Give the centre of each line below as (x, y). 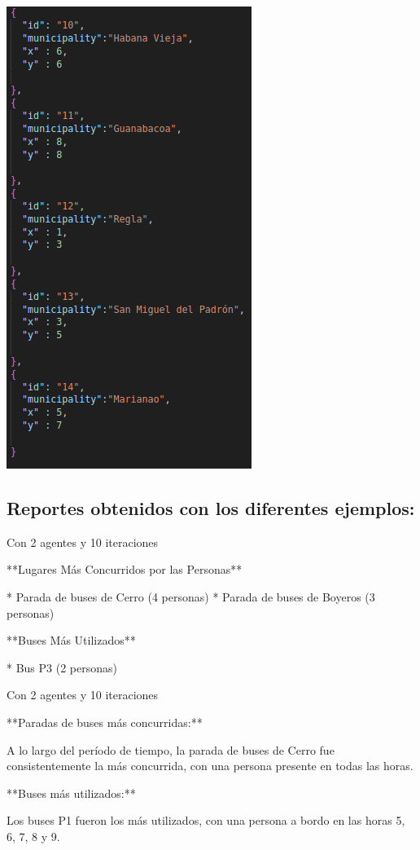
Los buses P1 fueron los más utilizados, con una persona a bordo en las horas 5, (206, 820)
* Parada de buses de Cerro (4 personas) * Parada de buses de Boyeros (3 (191, 596)
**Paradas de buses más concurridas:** (105, 722)
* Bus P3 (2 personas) (62, 667)
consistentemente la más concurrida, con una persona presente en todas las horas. (210, 766)
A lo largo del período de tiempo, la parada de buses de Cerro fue (171, 749)
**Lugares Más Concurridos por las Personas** (125, 569)
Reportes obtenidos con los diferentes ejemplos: (211, 507)
